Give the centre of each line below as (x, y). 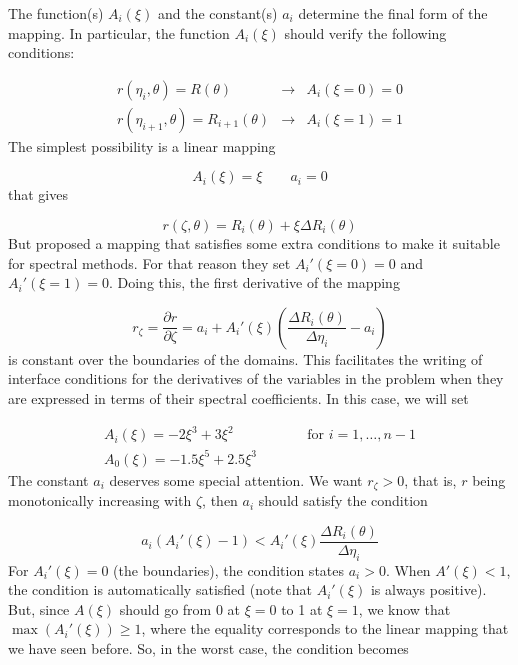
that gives (38, 194)
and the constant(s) (217, 13)
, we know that (404, 608)
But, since (39, 608)
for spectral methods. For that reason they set (149, 262)
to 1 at (302, 608)
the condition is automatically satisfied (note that (160, 589)
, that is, (430, 479)
